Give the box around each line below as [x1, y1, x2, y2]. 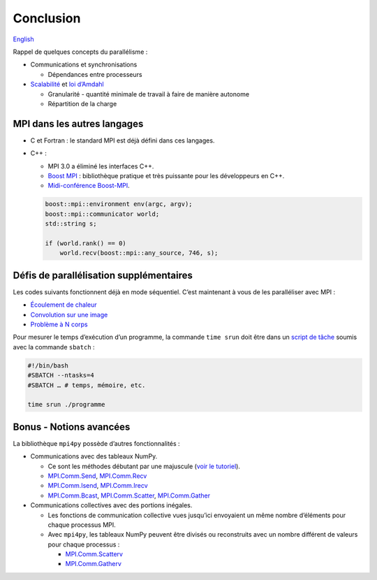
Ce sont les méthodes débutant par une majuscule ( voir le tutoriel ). [47, 462, 241, 470]
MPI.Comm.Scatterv [65, 550, 124, 558]
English [13, 35, 34, 43]
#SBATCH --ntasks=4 [27, 371, 94, 379]
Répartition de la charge [47, 99, 117, 108]
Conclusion [13, 10, 81, 26]
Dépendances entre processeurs [47, 70, 142, 78]
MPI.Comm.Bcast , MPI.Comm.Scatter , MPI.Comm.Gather [47, 491, 211, 500]
